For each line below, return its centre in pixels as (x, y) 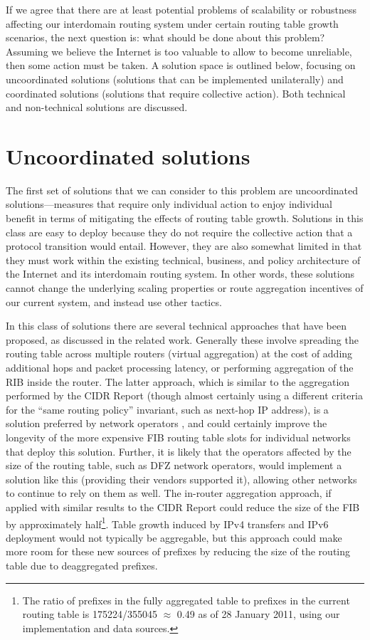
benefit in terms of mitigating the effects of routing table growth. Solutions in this (185, 218)
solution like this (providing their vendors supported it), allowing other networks (181, 479)
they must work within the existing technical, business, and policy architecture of (183, 259)
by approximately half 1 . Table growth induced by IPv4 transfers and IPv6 (167, 523)
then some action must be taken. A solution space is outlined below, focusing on (181, 65)
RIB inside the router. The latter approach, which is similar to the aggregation (178, 381)
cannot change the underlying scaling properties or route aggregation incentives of (185, 288)
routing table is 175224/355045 (90, 614)
